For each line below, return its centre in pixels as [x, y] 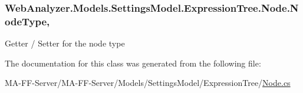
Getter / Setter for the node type [65, 43]
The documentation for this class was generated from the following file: [133, 63]
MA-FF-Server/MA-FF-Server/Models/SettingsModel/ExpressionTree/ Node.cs [148, 83]
